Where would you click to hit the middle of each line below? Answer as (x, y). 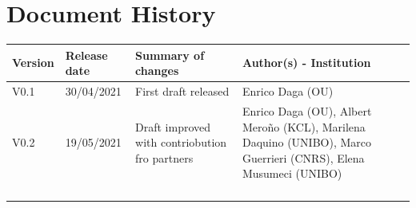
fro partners (164, 157)
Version (33, 63)
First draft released (182, 91)
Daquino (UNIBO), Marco (306, 142)
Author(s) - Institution (306, 63)
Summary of (170, 55)
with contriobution (181, 142)
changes (157, 71)
